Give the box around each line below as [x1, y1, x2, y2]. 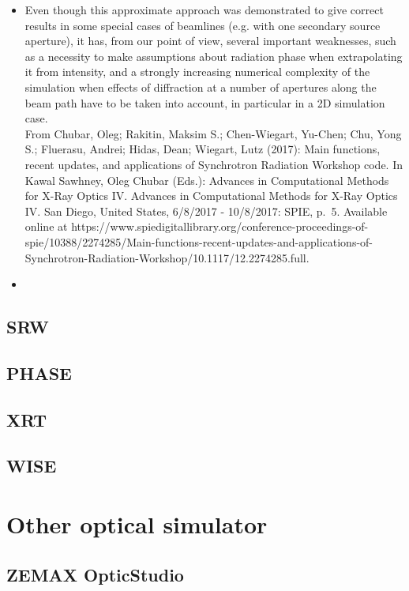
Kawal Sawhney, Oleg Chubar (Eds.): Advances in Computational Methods [24, 171, 389, 188]
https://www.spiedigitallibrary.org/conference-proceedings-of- [71, 218, 369, 235]
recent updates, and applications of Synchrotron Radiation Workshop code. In [24, 156, 403, 172]
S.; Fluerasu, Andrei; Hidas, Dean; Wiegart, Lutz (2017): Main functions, [24, 141, 381, 157]
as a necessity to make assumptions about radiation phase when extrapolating [24, 47, 403, 64]
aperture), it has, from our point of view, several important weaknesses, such [24, 32, 396, 49]
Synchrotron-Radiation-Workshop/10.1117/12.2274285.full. [24, 249, 310, 265]
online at [24, 218, 68, 235]
